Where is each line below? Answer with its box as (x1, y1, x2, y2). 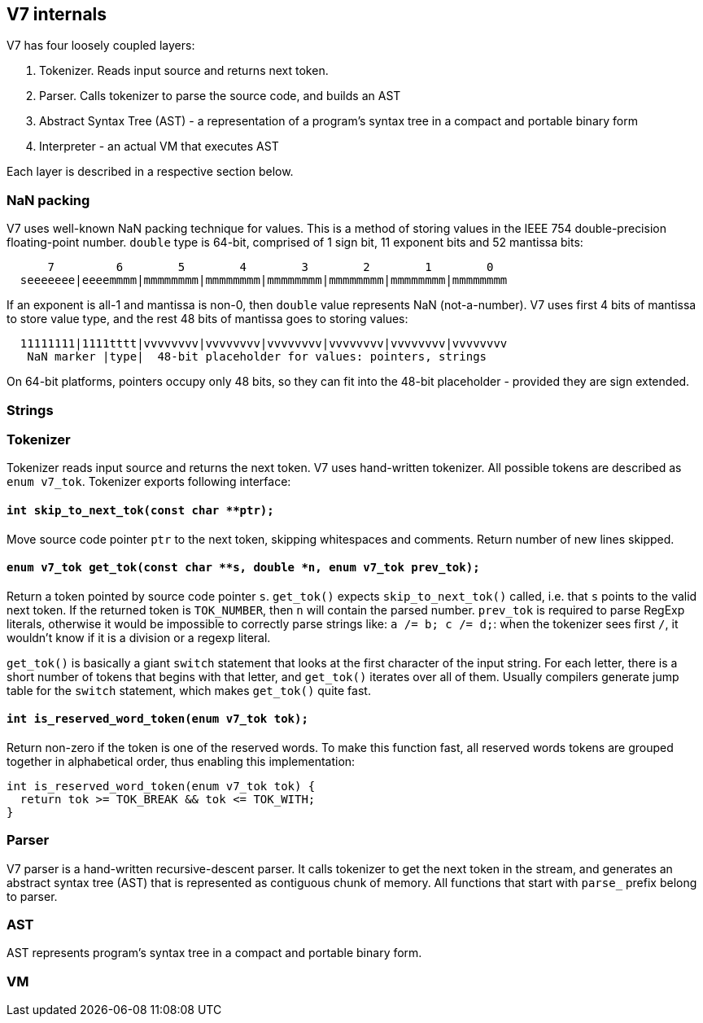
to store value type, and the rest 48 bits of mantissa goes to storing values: (7, 312, 408, 326)
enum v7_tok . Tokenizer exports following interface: (7, 474, 291, 489)
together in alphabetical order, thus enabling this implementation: (7, 754, 356, 768)
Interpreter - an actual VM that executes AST (39, 139, 279, 154)
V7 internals (7, 4, 107, 24)
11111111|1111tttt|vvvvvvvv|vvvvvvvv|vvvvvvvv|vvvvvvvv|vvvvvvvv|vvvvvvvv (20, 337, 508, 351)
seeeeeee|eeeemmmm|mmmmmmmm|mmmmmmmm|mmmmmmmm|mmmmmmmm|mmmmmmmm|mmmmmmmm (20, 273, 508, 287)
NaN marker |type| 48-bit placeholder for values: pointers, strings (27, 350, 487, 364)
